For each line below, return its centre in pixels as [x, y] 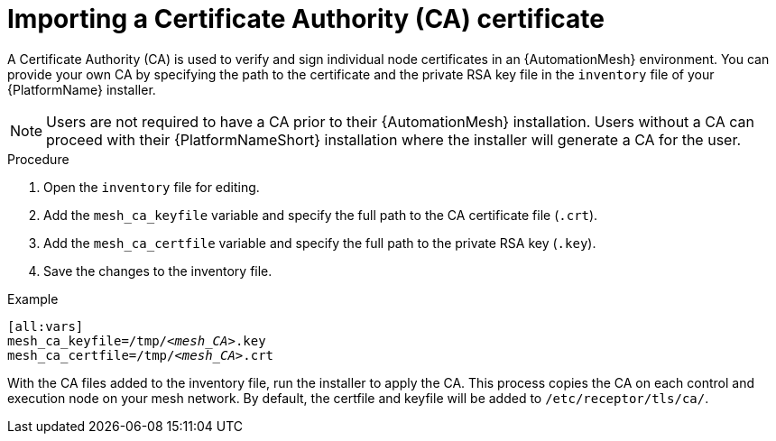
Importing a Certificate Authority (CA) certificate [306, 19]
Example [33, 299]
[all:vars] [46, 326]
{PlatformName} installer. [82, 89]
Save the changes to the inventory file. [158, 271]
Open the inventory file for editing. [152, 187]
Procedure [38, 159]
